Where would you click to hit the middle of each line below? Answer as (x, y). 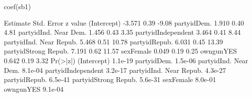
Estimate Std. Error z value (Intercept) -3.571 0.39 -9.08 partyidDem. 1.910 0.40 (124, 22)
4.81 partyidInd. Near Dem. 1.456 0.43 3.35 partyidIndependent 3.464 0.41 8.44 (122, 32)
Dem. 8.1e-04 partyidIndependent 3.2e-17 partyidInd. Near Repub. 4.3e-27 (115, 70)
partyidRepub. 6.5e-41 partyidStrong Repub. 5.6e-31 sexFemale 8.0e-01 (110, 79)
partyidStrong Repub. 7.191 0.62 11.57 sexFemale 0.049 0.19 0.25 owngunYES (120, 51)
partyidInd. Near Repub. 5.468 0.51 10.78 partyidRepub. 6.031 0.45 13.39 (114, 41)
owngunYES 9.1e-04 (34, 89)
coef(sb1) (18, 6)
